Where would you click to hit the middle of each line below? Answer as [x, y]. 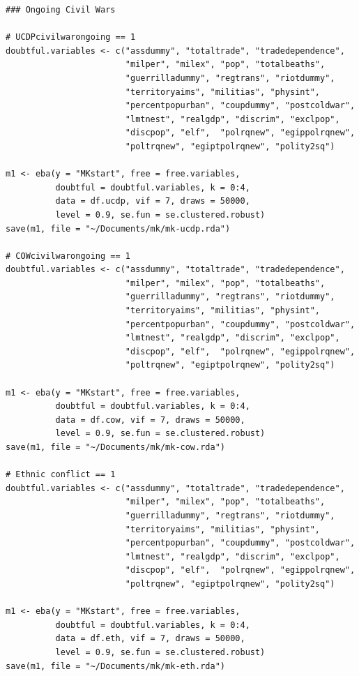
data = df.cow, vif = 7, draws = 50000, [150, 420]
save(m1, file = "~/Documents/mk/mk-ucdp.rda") [118, 228]
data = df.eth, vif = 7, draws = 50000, [150, 639]
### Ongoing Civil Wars [61, 10]
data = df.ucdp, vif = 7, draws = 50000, [153, 201]
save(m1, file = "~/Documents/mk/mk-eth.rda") [115, 666]
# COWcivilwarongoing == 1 [68, 256]
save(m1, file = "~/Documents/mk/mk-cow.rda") [115, 447]
